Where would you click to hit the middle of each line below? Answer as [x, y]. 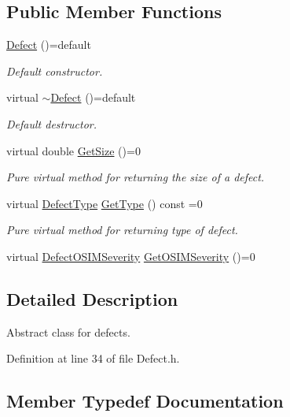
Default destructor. [52, 123]
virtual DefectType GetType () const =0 [105, 203]
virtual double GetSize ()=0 [73, 150]
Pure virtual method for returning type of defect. [122, 230]
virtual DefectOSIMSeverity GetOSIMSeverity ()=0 [131, 256]
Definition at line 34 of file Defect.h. [93, 358]
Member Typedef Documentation [145, 401]
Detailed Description [92, 298]
